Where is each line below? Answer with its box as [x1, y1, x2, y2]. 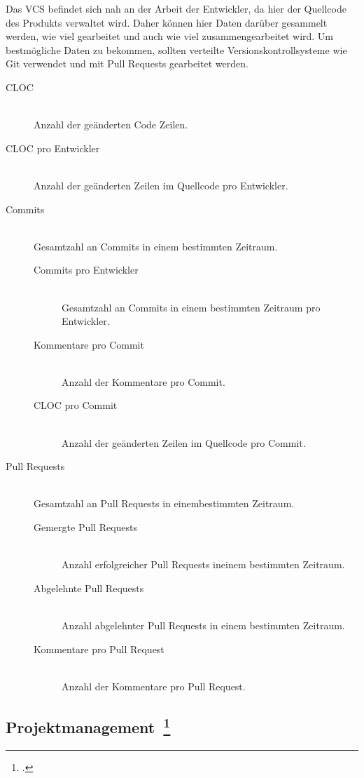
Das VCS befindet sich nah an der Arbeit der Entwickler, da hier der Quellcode [6, 1, 346, 15]
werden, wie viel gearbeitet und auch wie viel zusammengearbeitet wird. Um [6, 29, 334, 43]
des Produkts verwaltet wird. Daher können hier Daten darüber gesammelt [6, 15, 328, 29]
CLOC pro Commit [34, 398, 118, 413]
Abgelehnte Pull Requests [34, 580, 144, 595]
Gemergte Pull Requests [34, 520, 138, 535]
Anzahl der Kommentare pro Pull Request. [62, 678, 246, 693]
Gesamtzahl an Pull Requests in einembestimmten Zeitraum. [34, 496, 295, 511]
